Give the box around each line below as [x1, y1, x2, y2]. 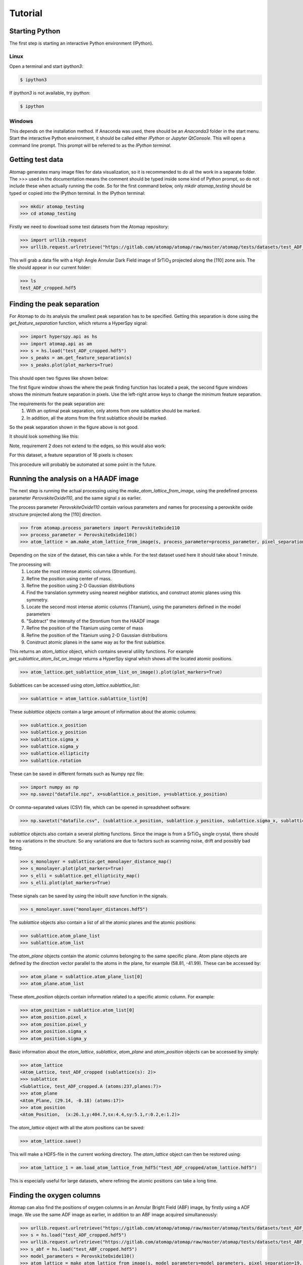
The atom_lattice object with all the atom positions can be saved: [9, 1125, 145, 1131]
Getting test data [9, 155, 64, 164]
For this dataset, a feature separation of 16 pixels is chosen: [9, 452, 133, 458]
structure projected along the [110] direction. [9, 511, 102, 517]
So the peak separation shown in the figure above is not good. [9, 424, 139, 430]
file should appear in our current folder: [9, 264, 91, 270]
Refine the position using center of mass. [26, 575, 112, 581]
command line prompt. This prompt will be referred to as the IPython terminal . [9, 142, 172, 148]
